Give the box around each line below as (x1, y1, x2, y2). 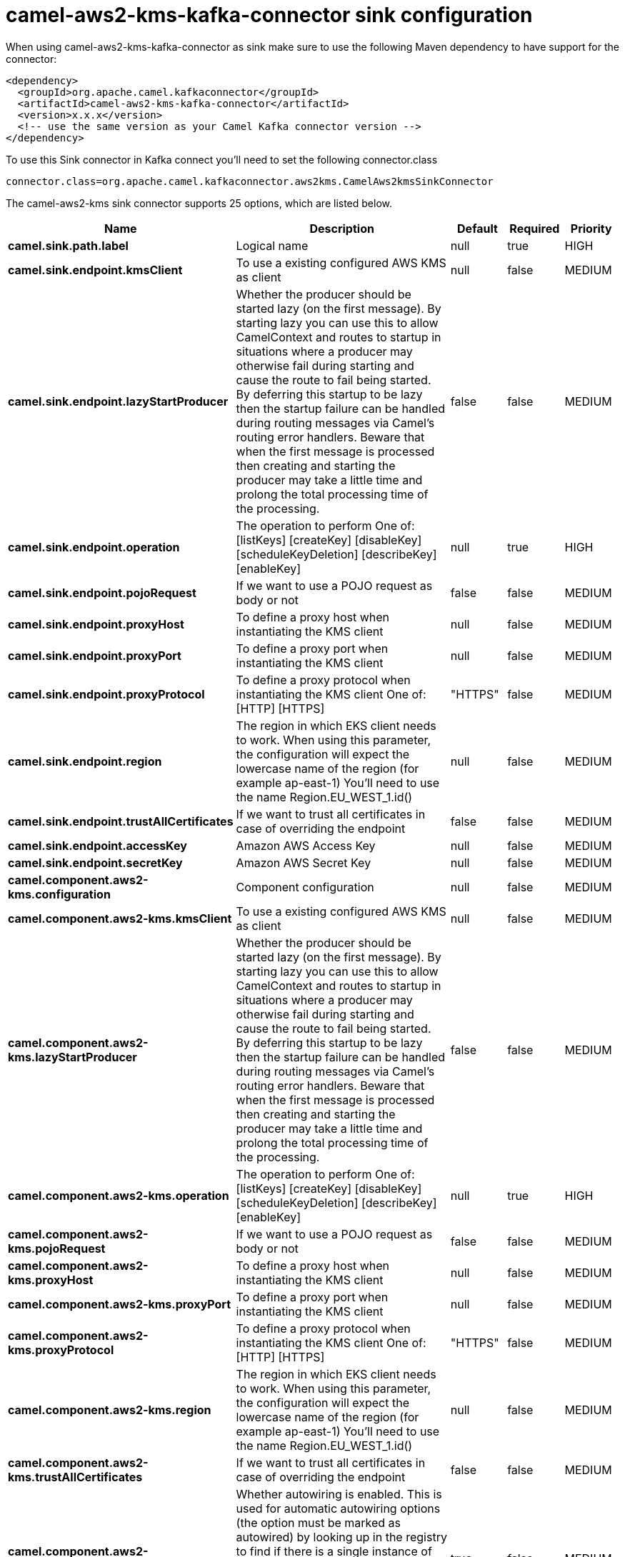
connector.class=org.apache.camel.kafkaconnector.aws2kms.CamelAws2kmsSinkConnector (6, 175, 494, 187)
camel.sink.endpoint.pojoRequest (8, 585, 196, 600)
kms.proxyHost (8, 1272, 94, 1287)
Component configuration (236, 879, 374, 894)
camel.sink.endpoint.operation (8, 539, 180, 554)
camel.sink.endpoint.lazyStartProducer (8, 394, 229, 409)
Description (309, 221, 374, 236)
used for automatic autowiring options (236, 1501, 441, 1516)
